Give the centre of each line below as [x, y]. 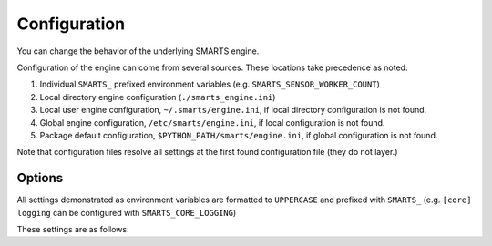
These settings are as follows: [73, 229]
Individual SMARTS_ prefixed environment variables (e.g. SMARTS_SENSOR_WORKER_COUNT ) [210, 84]
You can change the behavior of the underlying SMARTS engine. [138, 51]
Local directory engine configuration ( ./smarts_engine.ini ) [158, 97]
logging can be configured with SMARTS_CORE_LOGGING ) [127, 212]
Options [40, 178]
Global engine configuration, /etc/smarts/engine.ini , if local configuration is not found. [212, 122]
